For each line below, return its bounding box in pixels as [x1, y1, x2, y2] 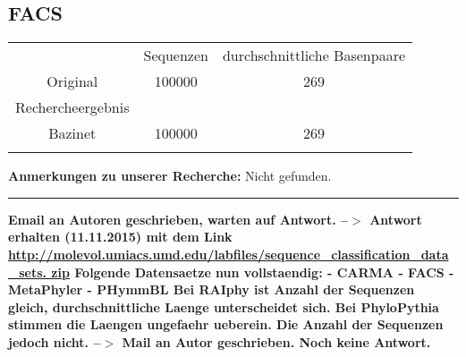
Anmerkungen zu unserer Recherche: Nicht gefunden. [8, 166, 332, 185]
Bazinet [48, 123, 97, 144]
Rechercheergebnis [15, 97, 130, 118]
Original [47, 71, 98, 92]
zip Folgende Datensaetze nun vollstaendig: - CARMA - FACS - [51, 262, 454, 281]
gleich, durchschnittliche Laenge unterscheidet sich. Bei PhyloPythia [8, 297, 439, 316]
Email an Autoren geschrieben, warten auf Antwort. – [8, 209, 349, 228]
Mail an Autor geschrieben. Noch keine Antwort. [122, 332, 431, 351]
